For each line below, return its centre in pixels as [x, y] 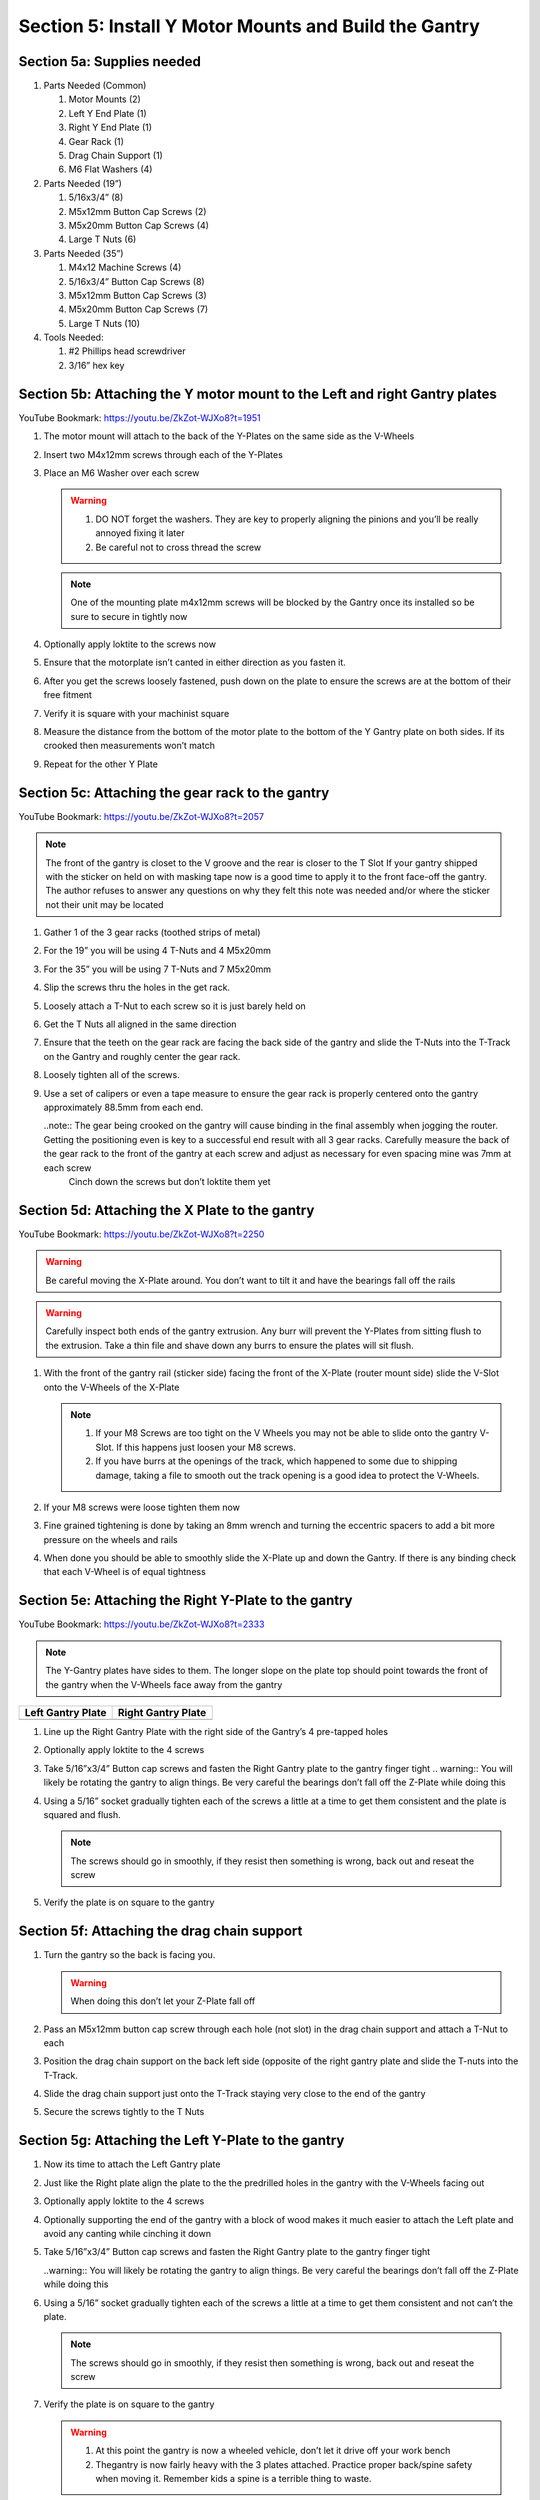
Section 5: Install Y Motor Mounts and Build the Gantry [249, 26]
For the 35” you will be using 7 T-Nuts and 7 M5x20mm [157, 969]
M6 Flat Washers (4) [110, 169]
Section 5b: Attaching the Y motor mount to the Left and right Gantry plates [257, 393]
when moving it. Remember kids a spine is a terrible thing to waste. [233, 2479]
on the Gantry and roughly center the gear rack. [142, 1056]
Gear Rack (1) [96, 141]
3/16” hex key [96, 365]
